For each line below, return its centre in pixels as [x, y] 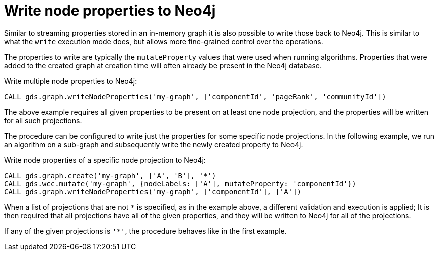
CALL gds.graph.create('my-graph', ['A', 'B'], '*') [110, 175]
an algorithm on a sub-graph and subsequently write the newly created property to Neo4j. [154, 144]
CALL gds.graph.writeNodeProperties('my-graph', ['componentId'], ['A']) [153, 191]
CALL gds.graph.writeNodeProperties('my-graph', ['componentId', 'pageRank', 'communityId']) [195, 96]
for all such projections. [43, 120]
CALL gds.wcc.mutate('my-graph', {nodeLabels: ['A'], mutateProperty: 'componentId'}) [180, 183]
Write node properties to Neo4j [110, 11]
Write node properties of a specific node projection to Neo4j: [105, 160]
